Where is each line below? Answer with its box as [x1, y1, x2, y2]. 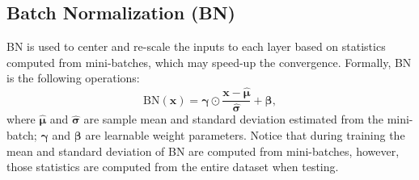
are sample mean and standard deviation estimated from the [83, 111, 383, 128]
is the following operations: [6, 69, 140, 86]
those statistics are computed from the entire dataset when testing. [6, 158, 339, 175]
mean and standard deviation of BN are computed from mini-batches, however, [6, 142, 400, 159]
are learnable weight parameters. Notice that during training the [85, 126, 405, 143]
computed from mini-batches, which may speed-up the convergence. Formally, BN [6, 53, 412, 70]
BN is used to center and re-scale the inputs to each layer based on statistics [6, 38, 386, 55]
